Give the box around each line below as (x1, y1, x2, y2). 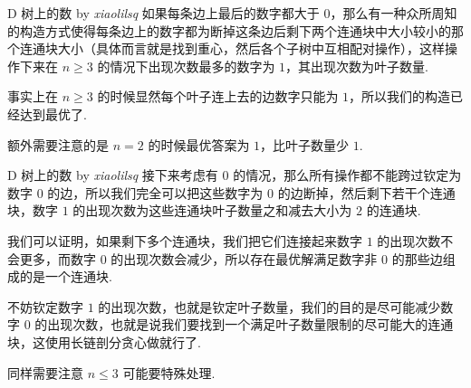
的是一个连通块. (19, 267, 112, 286)
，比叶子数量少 (260, 135, 350, 154)
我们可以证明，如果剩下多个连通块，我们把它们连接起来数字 (7, 231, 362, 250)
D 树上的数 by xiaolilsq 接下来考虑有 (7, 166, 218, 185)
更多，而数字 (19, 249, 96, 268)
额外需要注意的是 (7, 135, 109, 154)
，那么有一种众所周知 (330, 4, 457, 22)
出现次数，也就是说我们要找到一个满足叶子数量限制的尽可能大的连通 (47, 315, 454, 334)
